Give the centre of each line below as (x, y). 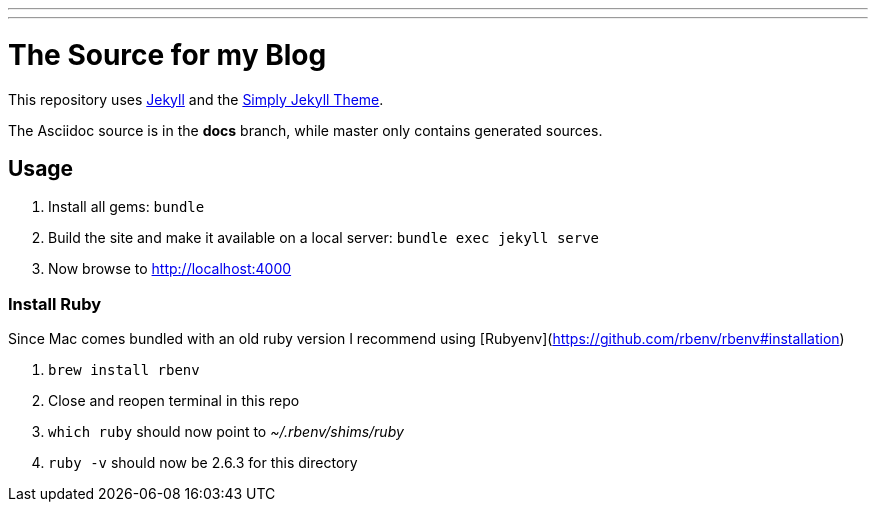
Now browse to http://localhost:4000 (170, 269)
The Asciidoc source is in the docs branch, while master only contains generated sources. (305, 130)
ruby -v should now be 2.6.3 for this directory (203, 463)
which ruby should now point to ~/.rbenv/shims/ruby (226, 432)
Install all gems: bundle (126, 207)
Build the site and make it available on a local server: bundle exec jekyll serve (324, 238)
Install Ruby (55, 303)
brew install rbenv (124, 370)
